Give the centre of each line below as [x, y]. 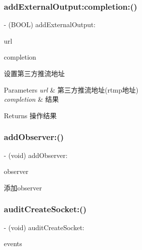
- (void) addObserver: [36, 155]
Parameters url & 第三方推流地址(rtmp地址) [71, 89]
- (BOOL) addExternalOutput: [50, 24]
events [13, 243]
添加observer [23, 187]
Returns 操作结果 [30, 115]
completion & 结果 [31, 99]
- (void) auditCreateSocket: [44, 227]
